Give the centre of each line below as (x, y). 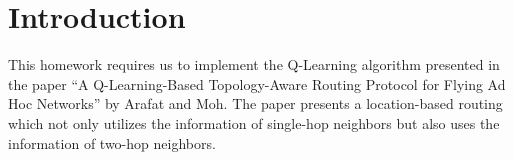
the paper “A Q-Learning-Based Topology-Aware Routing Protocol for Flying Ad (257, 83)
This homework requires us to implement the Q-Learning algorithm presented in (254, 64)
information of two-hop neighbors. (112, 142)
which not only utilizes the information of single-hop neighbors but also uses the (254, 122)
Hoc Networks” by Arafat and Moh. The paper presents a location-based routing (255, 103)
